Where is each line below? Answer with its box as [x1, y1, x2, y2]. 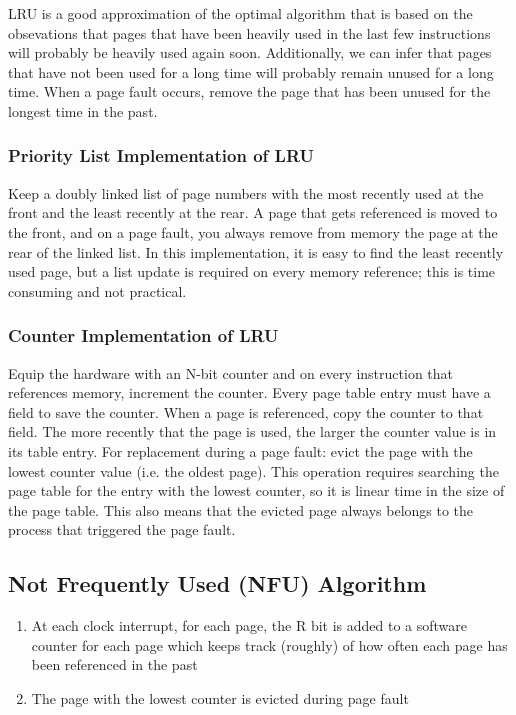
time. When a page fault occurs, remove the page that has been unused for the [8, 81, 491, 102]
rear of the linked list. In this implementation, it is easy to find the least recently [8, 241, 504, 262]
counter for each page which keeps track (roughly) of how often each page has [31, 634, 508, 655]
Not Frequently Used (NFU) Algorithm [8, 568, 427, 599]
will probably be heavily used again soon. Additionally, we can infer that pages [8, 42, 492, 63]
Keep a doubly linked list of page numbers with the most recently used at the [8, 182, 484, 203]
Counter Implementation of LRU [8, 323, 279, 348]
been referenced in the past [31, 654, 198, 675]
